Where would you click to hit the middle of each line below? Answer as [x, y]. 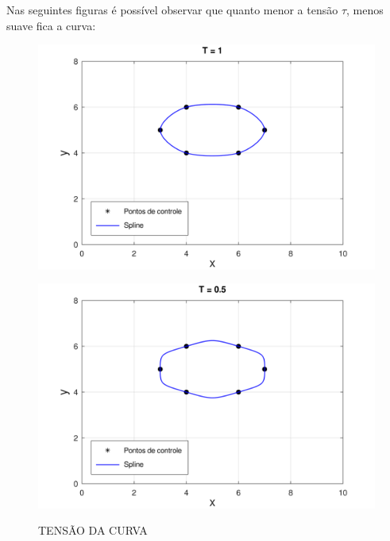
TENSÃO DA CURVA [93, 530]
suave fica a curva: [51, 25]
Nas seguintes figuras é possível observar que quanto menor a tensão [172, 10]
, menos [365, 10]
